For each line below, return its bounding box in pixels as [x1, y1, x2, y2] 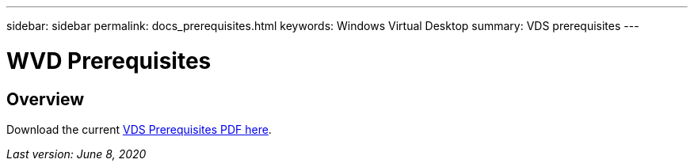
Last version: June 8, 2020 [6, 146, 147, 161]
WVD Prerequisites [6, 47, 212, 74]
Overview [6, 89, 85, 109]
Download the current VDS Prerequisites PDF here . [6, 122, 272, 136]
